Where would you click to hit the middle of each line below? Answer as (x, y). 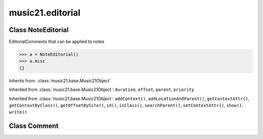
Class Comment (34, 126)
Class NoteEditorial (39, 30)
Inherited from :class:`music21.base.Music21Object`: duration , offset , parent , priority (102, 89)
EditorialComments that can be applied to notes (57, 42)
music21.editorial (45, 13)
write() (18, 112)
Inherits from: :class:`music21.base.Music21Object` (60, 81)
